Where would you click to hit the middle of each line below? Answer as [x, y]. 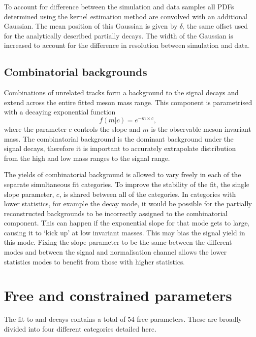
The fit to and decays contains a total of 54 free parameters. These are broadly [123, 319]
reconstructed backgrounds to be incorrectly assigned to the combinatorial [116, 213]
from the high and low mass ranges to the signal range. [87, 158]
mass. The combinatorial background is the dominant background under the [119, 138]
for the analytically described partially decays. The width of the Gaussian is [119, 35]
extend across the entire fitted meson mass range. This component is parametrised [128, 102]
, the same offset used [215, 26]
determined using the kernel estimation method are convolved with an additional [126, 16]
